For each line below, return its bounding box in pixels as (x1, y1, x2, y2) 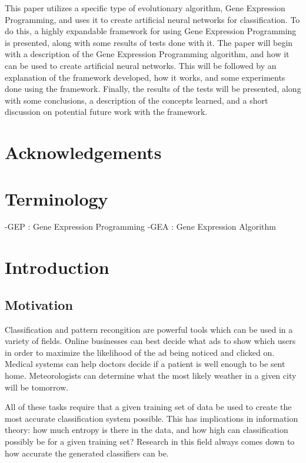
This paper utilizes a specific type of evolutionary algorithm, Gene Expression (5, 2, 285, 14)
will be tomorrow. (5, 381, 69, 393)
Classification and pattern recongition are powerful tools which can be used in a (5, 323, 293, 335)
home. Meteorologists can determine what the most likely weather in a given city (5, 369, 297, 381)
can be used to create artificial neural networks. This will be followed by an (5, 59, 277, 71)
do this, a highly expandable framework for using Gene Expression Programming (5, 25, 297, 37)
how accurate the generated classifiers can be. (5, 447, 169, 459)
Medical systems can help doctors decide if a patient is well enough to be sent (5, 358, 285, 370)
